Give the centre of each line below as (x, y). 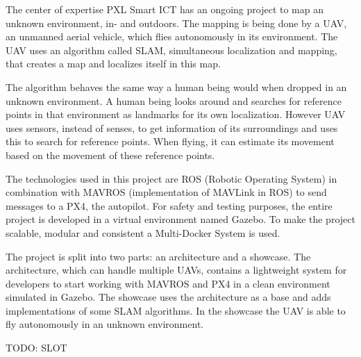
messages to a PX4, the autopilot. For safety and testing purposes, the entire (169, 205)
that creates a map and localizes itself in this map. (113, 64)
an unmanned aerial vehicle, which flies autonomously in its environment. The (172, 36)
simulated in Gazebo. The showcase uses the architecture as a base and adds (168, 297)
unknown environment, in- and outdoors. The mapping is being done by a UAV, (176, 23)
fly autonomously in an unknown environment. (105, 324)
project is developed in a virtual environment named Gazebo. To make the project (180, 219)
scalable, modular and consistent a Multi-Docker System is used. (143, 232)
